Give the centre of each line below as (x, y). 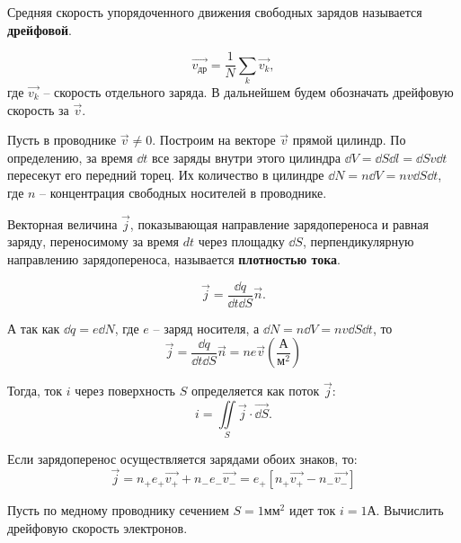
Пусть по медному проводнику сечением (118, 510)
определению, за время (70, 157)
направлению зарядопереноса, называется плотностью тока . (174, 258)
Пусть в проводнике (62, 140)
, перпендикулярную (358, 241)
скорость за (38, 109)
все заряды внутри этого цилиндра (246, 157)
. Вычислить (410, 510)
